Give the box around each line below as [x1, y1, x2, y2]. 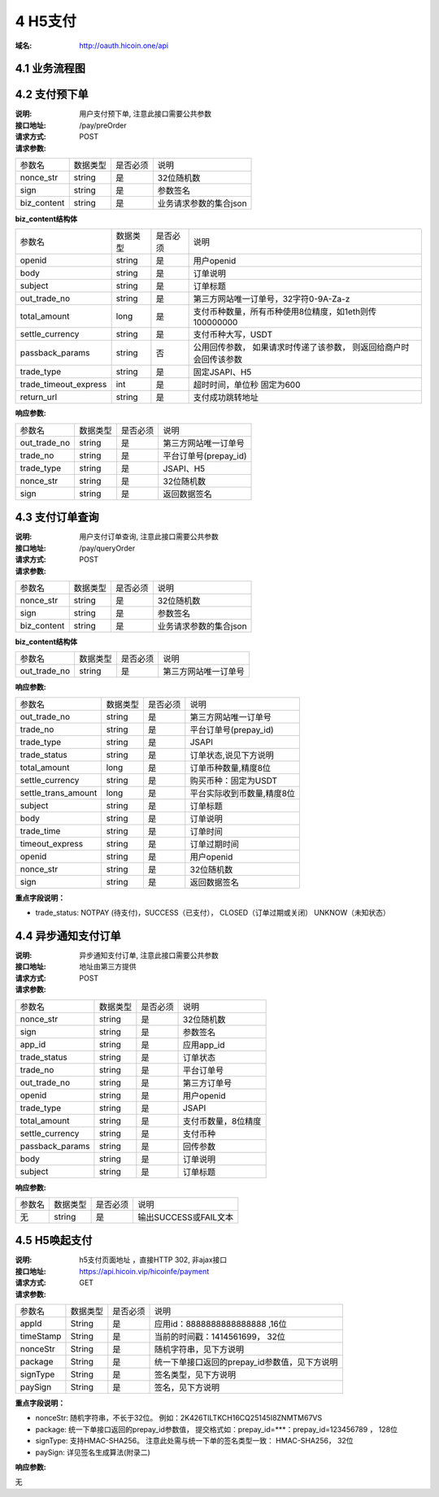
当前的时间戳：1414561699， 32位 [154, 1331, 286, 1342]
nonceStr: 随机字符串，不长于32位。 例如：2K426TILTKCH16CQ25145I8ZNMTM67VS [35, 1413, 323, 1423]
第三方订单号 [183, 1077, 233, 1089]
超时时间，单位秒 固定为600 [193, 379, 301, 390]
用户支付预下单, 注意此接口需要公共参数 [79, 109, 211, 119]
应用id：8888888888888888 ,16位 [154, 1318, 288, 1329]
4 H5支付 [15, 12, 76, 30]
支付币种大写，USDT [193, 329, 272, 341]
